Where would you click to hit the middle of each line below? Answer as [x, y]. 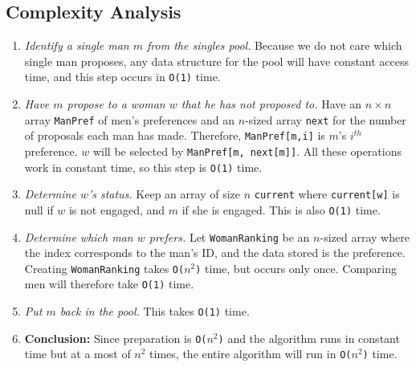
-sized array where [365, 237]
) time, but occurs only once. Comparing [296, 268]
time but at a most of [77, 354]
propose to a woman [116, 104]
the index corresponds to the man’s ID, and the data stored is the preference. [215, 253]
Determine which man [79, 237]
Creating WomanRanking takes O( [104, 268]
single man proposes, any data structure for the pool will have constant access [217, 61]
